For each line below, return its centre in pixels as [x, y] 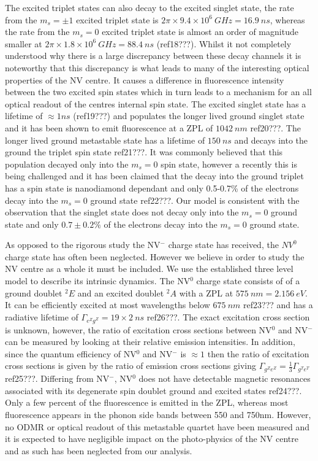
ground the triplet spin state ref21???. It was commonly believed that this [144, 152]
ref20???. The [275, 127]
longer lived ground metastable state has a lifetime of [105, 140]
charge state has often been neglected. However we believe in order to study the [155, 256]
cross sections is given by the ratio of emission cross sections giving [131, 366]
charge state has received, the [223, 245]
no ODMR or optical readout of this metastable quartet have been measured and [157, 426]
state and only [32, 224]
